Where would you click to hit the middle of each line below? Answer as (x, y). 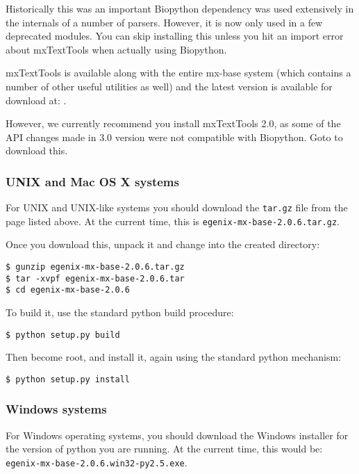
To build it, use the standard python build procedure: (120, 312)
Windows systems (56, 409)
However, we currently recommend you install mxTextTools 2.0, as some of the (173, 123)
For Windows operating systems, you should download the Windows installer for (177, 435)
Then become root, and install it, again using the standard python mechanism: (174, 357)
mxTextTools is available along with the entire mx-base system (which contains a (178, 73)
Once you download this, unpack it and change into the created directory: (163, 244)
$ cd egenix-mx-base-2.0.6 (68, 290)
